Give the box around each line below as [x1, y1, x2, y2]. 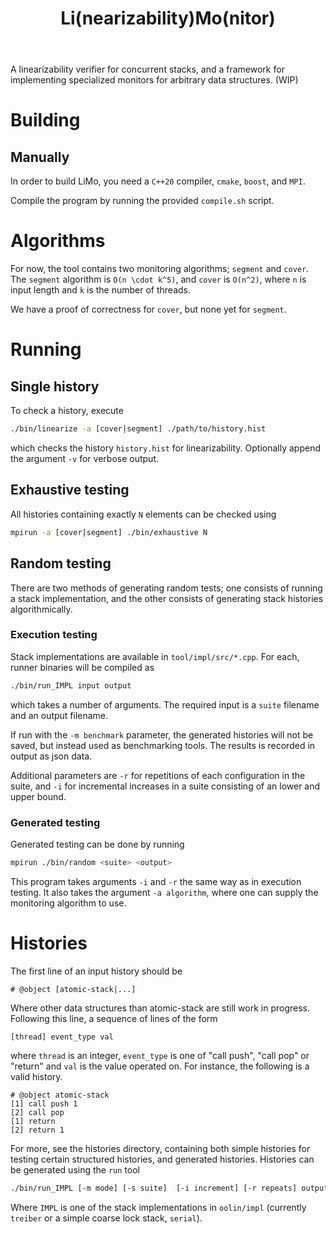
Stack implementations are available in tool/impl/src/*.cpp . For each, [10, 650, 300, 662]
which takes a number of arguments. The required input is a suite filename [10, 698, 320, 711]
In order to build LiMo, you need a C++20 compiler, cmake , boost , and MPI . [10, 175, 306, 187]
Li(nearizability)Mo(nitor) [60, 7, 276, 30]
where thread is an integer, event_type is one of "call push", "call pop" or [10, 1049, 310, 1061]
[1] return [10, 1116, 56, 1126]
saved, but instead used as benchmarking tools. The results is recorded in [10, 739, 316, 751]
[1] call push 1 [10, 1098, 78, 1109]
